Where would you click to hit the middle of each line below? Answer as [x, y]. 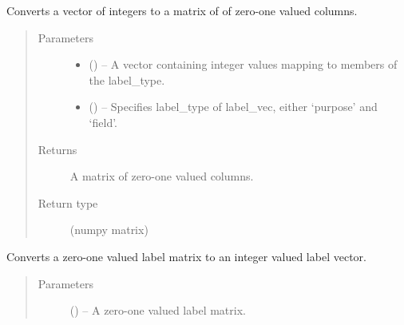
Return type [68, 202]
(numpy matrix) [109, 230]
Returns [57, 149]
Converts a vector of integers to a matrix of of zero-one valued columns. [182, 10]
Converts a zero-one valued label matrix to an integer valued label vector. [186, 256]
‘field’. [103, 122]
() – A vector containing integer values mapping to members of [243, 64]
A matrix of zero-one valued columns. [162, 176]
